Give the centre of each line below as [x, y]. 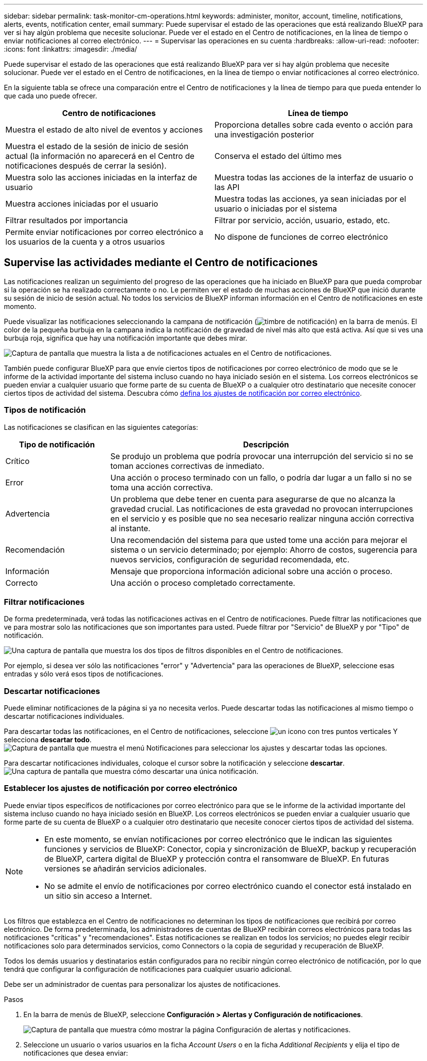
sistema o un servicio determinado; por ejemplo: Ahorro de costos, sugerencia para [264, 550]
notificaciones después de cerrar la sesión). [86, 166]
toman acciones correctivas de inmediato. [187, 466]
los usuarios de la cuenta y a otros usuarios [85, 242]
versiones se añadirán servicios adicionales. [126, 868]
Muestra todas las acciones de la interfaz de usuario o [314, 177]
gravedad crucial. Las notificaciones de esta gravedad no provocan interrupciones [262, 509]
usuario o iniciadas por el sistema [276, 209]
